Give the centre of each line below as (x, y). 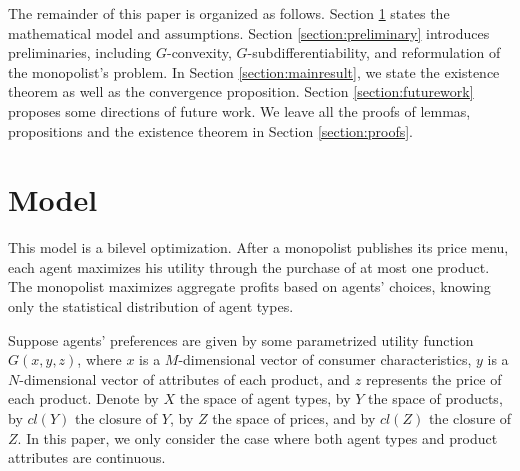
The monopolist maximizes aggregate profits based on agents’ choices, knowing (249, 286)
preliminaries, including (80, 52)
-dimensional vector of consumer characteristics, (325, 359)
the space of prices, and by (294, 418)
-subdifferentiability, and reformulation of (374, 52)
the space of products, (435, 398)
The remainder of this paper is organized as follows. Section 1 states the (229, 13)
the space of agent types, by (265, 398)
